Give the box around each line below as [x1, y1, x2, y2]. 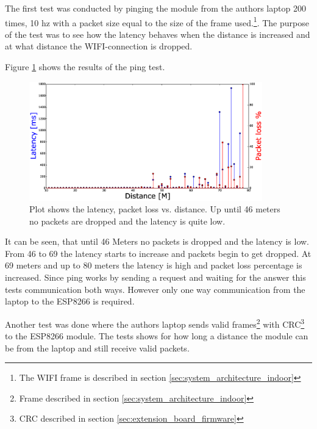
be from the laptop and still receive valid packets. [5, 341, 190, 354]
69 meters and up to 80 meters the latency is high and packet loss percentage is [5, 259, 302, 272]
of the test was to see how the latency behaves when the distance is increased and [5, 27, 310, 40]
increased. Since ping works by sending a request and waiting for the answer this [5, 271, 306, 284]
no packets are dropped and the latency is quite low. [29, 214, 226, 227]
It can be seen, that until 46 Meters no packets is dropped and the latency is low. [5, 235, 309, 248]
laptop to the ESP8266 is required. [5, 295, 135, 308]
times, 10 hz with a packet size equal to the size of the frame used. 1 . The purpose [5, 14, 309, 29]
